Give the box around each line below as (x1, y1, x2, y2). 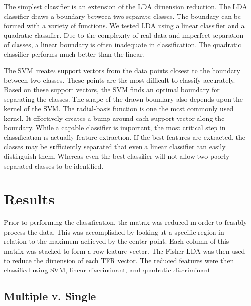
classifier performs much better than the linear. (4, 49, 144, 59)
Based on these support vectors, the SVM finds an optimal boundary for (4, 84, 220, 94)
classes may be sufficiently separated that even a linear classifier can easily (4, 141, 226, 152)
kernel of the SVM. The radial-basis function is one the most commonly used (4, 103, 233, 113)
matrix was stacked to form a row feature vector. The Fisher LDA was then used (4, 246, 245, 255)
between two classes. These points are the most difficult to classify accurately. (4, 75, 235, 85)
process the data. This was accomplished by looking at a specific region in (4, 226, 224, 237)
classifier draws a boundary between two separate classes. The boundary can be (4, 11, 241, 21)
